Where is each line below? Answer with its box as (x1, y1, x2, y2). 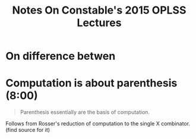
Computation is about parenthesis (5, 76, 178, 90)
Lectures (77, 16, 122, 30)
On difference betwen (5, 50, 116, 63)
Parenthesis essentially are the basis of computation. (20, 109, 150, 116)
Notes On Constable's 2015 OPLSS (12, 4, 186, 17)
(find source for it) (5, 127, 50, 134)
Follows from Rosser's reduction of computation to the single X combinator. (5, 120, 191, 127)
